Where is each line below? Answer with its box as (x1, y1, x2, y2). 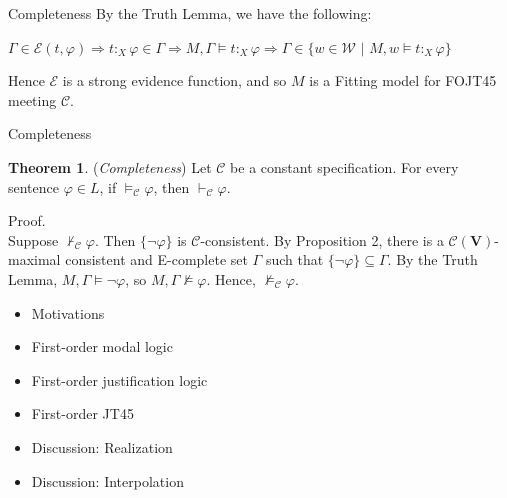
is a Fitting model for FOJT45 (309, 70, 497, 91)
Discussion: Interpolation (31, 470, 184, 491)
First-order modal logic (31, 336, 173, 357)
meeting (8, 89, 57, 110)
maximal (8, 249, 61, 270)
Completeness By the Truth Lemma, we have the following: (8, 3, 372, 23)
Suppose (8, 229, 59, 250)
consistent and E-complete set (65, 249, 248, 270)
